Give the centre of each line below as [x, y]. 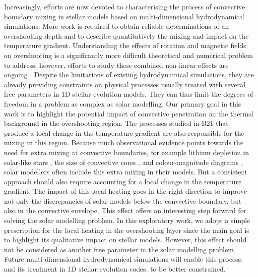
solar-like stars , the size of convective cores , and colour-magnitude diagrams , [124, 162]
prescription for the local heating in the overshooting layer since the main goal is [127, 230]
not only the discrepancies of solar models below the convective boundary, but [123, 200]
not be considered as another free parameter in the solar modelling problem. [120, 249]
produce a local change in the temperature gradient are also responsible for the [124, 133]
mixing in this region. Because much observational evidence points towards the [124, 142]
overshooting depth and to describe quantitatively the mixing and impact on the [126, 35]
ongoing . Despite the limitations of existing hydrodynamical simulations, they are [129, 75]
